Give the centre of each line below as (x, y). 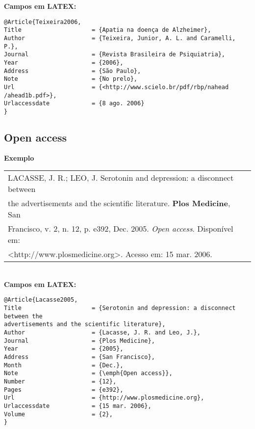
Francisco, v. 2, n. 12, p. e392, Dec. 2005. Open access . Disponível (121, 229)
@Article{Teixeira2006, (43, 22)
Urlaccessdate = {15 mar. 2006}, (78, 406)
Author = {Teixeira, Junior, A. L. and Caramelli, (120, 38)
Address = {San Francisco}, (79, 357)
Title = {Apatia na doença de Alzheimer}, (108, 30)
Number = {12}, (60, 382)
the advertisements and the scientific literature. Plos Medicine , (119, 203)
